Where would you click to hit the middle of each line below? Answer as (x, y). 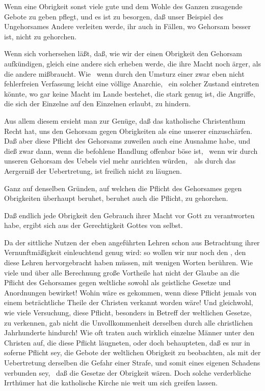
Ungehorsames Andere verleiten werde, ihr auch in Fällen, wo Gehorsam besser (128, 26)
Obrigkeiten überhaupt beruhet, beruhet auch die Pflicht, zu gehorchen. (116, 198)
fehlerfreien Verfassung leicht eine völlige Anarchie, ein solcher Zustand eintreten (132, 84)
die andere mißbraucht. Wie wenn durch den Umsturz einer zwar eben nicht (124, 73)
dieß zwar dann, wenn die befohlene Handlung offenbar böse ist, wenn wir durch (131, 151)
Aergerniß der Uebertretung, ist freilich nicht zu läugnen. (93, 170)
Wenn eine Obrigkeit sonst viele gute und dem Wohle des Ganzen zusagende (123, 6)
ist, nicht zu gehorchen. (41, 36)
